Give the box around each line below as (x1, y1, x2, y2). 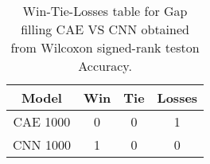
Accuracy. (78, 57, 132, 75)
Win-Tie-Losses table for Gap (22, 2, 188, 20)
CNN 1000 (13, 135, 71, 154)
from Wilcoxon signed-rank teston (10, 38, 200, 57)
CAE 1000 (13, 112, 71, 131)
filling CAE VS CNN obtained (21, 20, 189, 38)
